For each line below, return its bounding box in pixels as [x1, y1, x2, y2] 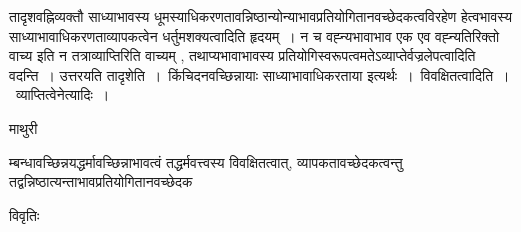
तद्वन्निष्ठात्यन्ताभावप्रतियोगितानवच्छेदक [9, 171, 193, 192]
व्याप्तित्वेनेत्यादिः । [15, 84, 110, 105]
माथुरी [9, 117, 38, 138]
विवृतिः [9, 204, 40, 225]
